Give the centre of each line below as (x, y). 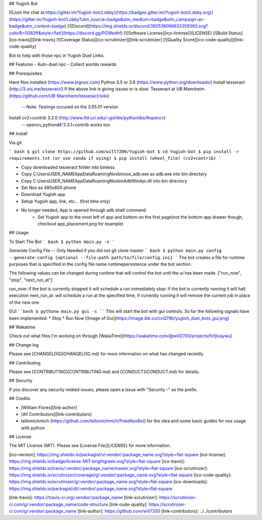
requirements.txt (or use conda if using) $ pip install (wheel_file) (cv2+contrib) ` (115, 158)
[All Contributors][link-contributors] (57, 414)
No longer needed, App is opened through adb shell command (83, 210)
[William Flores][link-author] (49, 407)
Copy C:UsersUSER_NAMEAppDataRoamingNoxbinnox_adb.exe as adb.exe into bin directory (114, 174)
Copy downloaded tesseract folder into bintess (68, 167)
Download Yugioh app (43, 194)
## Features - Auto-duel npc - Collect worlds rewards (63, 64)
